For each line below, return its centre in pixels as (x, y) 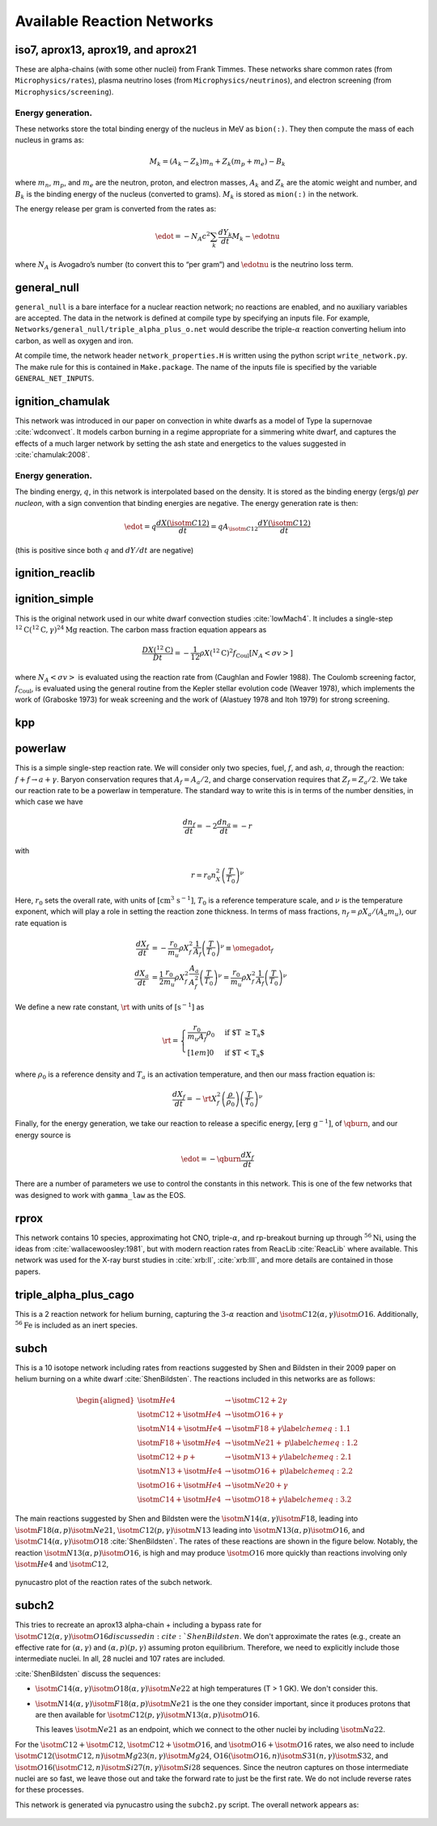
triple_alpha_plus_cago (75, 1295)
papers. (28, 1272)
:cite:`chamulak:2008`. (53, 455)
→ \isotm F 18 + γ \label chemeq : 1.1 (288, 1428)
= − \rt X (202, 1098)
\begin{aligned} (106, 1400)
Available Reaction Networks (114, 21)
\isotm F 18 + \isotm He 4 (179, 1442)
